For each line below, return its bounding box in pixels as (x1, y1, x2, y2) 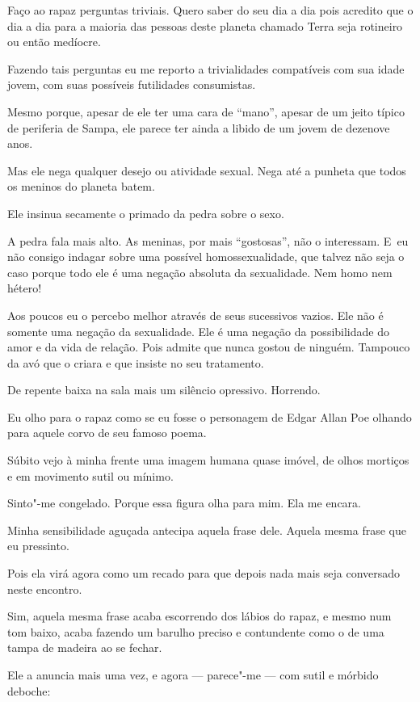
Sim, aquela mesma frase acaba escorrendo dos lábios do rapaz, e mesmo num (7, 607, 392, 624)
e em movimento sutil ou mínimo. (7, 467, 174, 484)
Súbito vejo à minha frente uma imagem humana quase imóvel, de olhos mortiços (7, 452, 409, 469)
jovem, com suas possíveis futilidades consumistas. (7, 76, 256, 93)
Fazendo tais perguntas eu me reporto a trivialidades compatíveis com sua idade (7, 60, 405, 77)
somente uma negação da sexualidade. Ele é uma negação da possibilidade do (7, 322, 389, 339)
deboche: (7, 682, 51, 699)
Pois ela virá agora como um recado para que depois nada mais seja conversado (7, 565, 401, 582)
